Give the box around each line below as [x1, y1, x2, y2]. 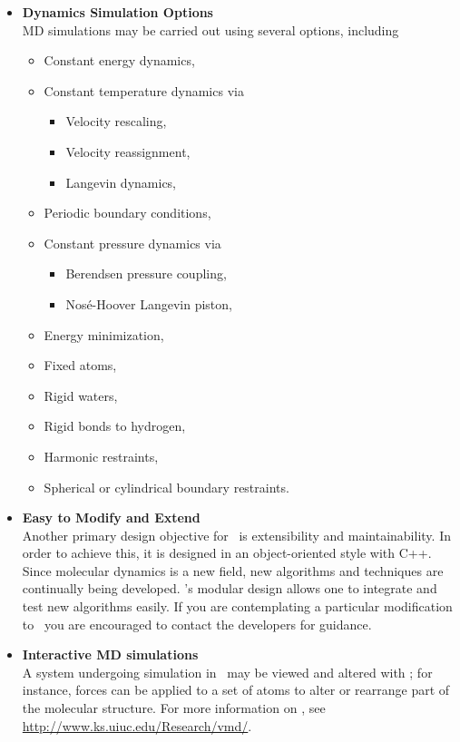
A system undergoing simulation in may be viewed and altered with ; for [22, 662, 433, 681]
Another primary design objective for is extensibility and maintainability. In [22, 525, 451, 544]
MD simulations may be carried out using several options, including [22, 20, 399, 39]
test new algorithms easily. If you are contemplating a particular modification [22, 597, 453, 616]
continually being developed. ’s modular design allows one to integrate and [22, 579, 437, 598]
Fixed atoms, [44, 356, 117, 375]
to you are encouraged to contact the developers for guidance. [22, 614, 372, 633]
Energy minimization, [44, 325, 164, 344]
